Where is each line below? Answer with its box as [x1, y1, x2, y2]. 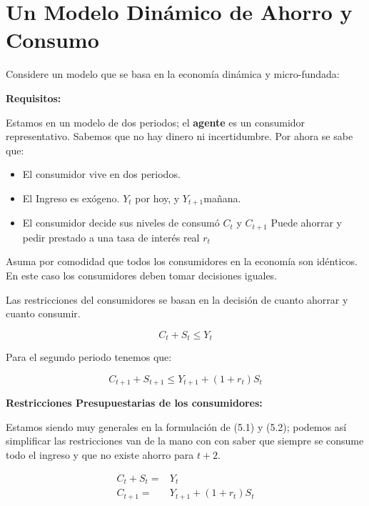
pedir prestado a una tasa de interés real [22, 229, 200, 244]
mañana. [203, 190, 241, 205]
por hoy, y [135, 190, 180, 205]
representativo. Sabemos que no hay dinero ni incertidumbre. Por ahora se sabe [6, 129, 353, 144]
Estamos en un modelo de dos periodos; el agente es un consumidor [6, 114, 305, 129]
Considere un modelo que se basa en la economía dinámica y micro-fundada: [6, 66, 340, 81]
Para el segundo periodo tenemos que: [6, 349, 172, 364]
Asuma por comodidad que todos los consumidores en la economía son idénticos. [6, 254, 358, 269]
